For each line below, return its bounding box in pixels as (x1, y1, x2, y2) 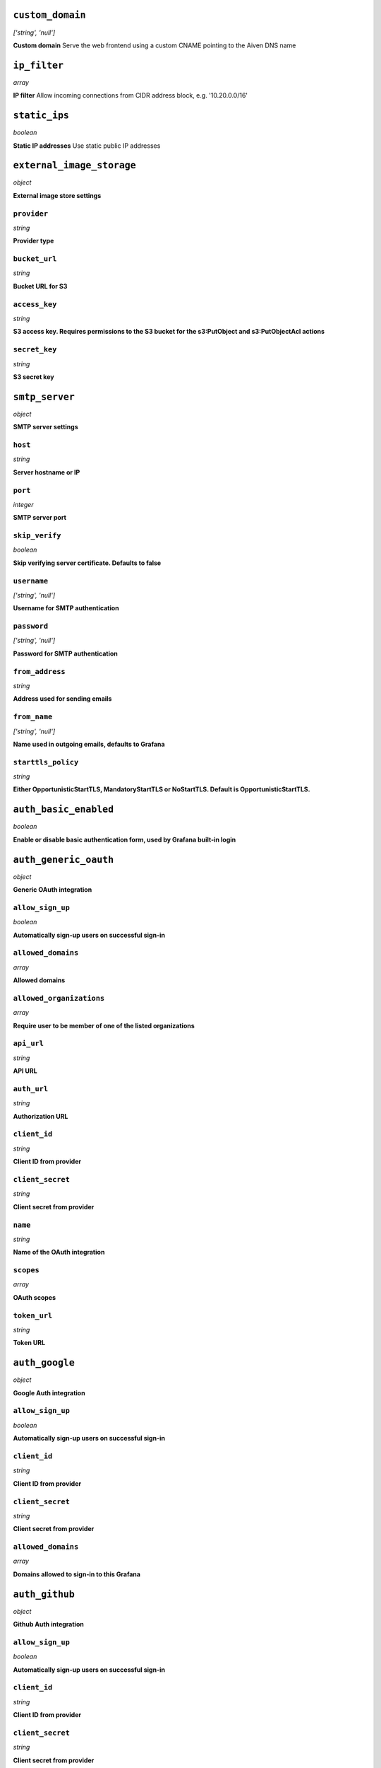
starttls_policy (13, 757, 79, 767)
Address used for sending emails (13, 694, 112, 703)
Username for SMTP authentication (13, 604, 119, 612)
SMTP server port (13, 513, 67, 522)
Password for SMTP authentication (13, 649, 118, 658)
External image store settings (13, 191, 102, 199)
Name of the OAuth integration (13, 1248, 105, 1257)
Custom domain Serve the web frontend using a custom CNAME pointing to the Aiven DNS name (13, 41, 296, 50)
